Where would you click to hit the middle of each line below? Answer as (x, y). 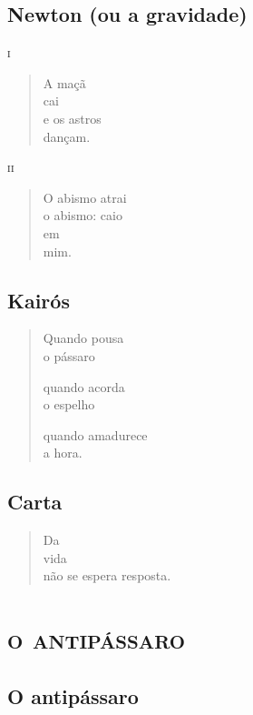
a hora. (63, 453)
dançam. (67, 136)
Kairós (39, 300)
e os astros (72, 118)
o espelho (69, 404)
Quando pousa (83, 338)
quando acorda (84, 386)
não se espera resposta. (107, 575)
